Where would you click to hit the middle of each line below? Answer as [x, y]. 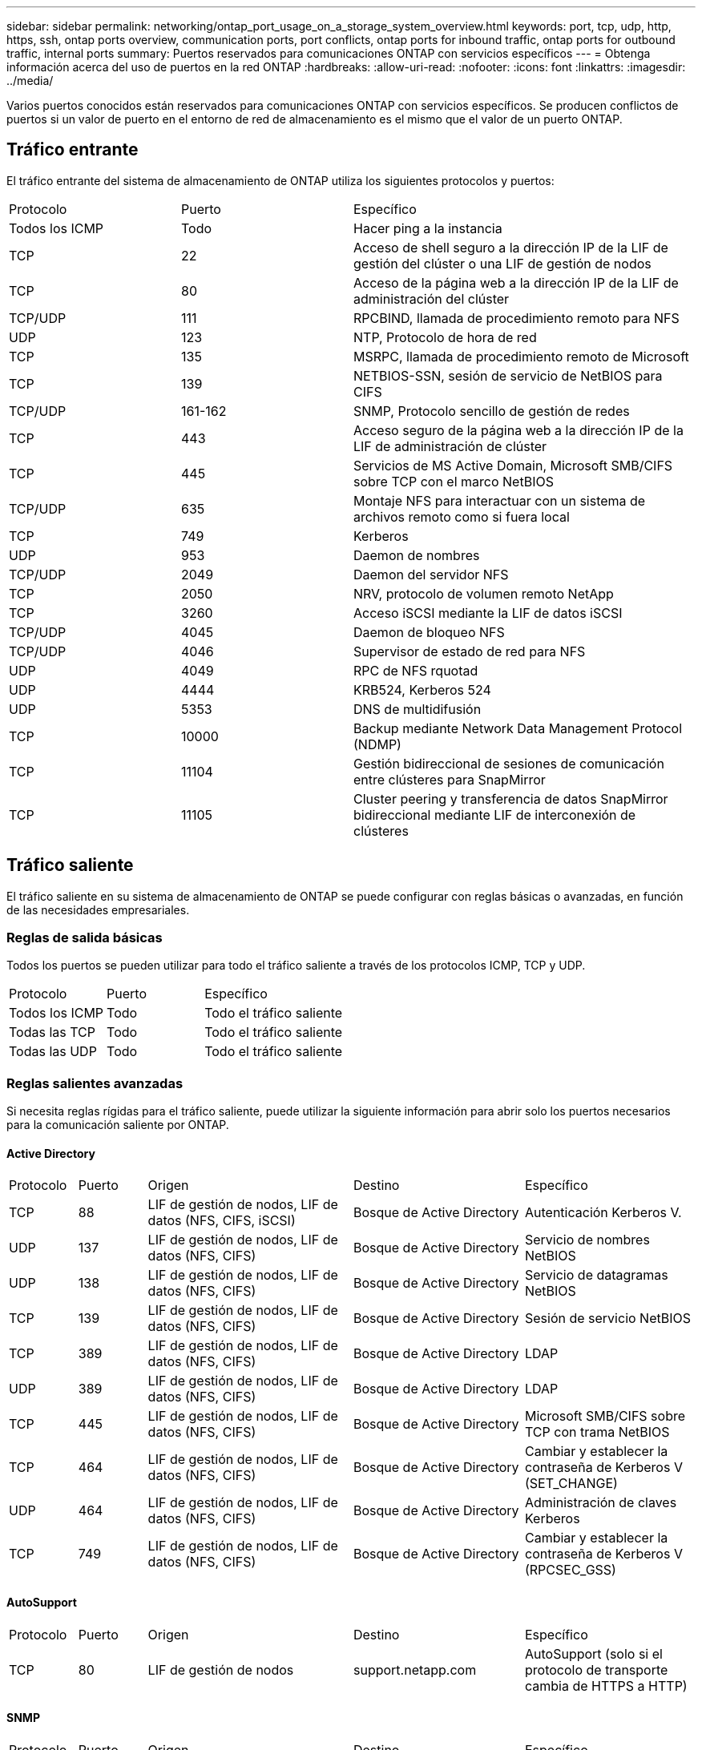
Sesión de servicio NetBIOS [607, 1319]
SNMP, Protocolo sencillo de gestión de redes [492, 411]
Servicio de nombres [587, 1240]
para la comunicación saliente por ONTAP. [118, 1125]
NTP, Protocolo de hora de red [445, 337]
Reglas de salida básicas [85, 938]
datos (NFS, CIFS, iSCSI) [222, 1221]
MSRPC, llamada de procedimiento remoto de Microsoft [521, 356]
